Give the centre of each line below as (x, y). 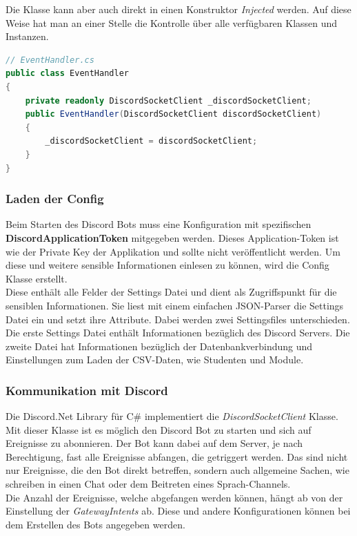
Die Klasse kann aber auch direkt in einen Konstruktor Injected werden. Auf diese (178, 9)
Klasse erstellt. (37, 278)
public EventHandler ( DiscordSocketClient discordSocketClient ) (173, 114)
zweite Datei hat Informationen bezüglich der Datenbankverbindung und (159, 346)
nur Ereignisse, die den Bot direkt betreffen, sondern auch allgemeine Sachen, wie (177, 470)
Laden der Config (55, 199)
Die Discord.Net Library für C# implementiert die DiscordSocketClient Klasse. (172, 416)
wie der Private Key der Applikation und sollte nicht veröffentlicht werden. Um (173, 251)
